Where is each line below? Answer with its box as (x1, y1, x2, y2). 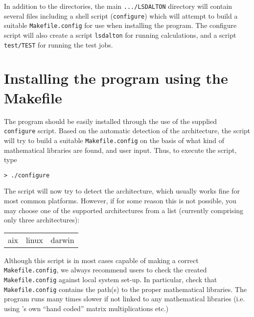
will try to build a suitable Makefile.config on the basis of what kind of (4, 135, 224, 145)
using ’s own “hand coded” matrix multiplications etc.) (4, 303, 169, 313)
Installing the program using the (4, 68, 228, 88)
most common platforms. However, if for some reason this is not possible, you (4, 195, 236, 205)
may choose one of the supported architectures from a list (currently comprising (4, 205, 244, 215)
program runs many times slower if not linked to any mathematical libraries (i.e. (4, 293, 245, 304)
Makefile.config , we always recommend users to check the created (4, 265, 207, 275)
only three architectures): (4, 215, 80, 225)
